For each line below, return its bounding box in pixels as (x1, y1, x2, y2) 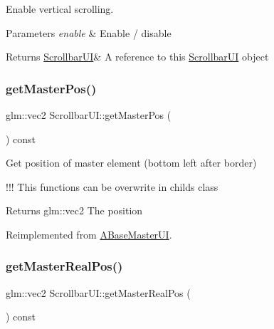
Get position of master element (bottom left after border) (6, 155, 257, 170)
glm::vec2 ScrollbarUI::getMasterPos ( (6, 108, 172, 122)
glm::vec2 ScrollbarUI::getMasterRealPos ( (6, 285, 191, 300)
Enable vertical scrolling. (6, 1, 114, 16)
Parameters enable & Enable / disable (6, 25, 172, 40)
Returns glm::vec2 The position (6, 203, 143, 218)
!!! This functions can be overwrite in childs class (6, 179, 218, 194)
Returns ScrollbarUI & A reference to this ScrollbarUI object (6, 49, 269, 64)
